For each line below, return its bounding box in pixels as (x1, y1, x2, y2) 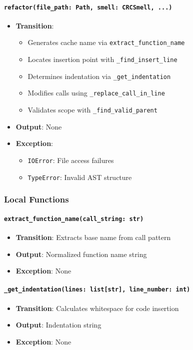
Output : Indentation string (15, 319, 101, 330)
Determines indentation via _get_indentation (27, 70, 171, 81)
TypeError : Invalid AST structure (27, 171, 132, 182)
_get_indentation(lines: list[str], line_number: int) (4, 286, 190, 293)
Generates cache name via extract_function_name (27, 37, 185, 47)
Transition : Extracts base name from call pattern (15, 231, 171, 242)
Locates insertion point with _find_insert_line (27, 54, 177, 64)
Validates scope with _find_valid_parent (27, 104, 157, 115)
